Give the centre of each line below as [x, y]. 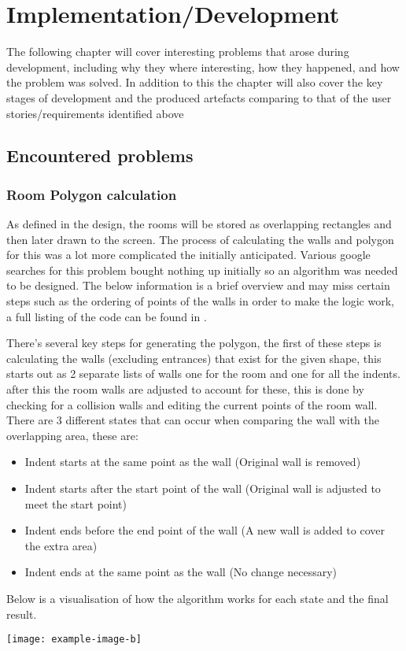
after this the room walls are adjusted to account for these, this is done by [185, 389]
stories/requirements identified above [95, 113]
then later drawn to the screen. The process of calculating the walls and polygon [200, 239]
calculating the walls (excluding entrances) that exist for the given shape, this [194, 358]
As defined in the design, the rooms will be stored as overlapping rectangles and [199, 224]
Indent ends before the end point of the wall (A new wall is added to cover [205, 530]
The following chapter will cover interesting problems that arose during [178, 52]
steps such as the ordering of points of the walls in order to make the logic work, [200, 301]
